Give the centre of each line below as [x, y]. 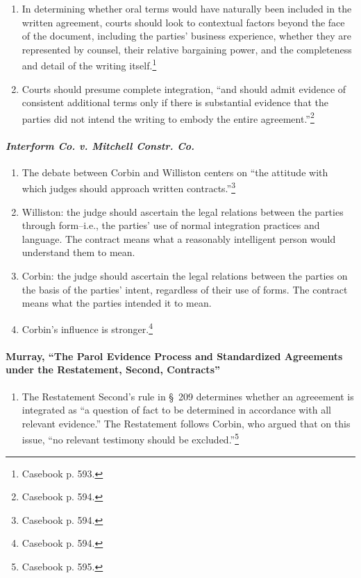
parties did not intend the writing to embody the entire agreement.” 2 [168, 117]
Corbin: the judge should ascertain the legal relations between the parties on [185, 276]
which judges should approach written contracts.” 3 [129, 187]
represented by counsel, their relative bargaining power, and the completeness [187, 49]
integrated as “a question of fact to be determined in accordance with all [176, 410]
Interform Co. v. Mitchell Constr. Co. [100, 145]
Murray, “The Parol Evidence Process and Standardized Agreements [174, 356]
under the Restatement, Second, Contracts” [113, 369]
